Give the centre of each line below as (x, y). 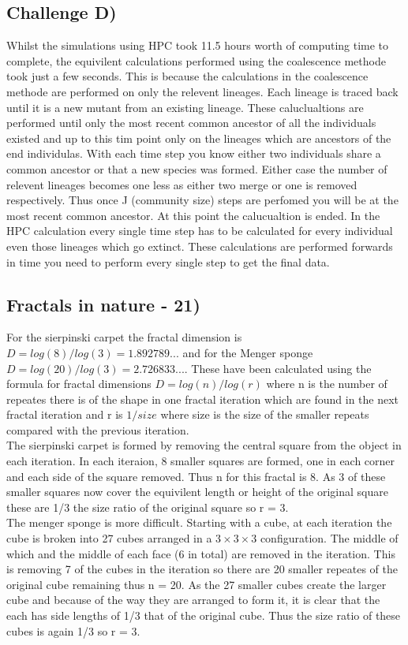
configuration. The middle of (329, 538)
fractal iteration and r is (65, 414)
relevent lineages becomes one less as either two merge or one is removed (182, 184)
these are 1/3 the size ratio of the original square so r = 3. (148, 507)
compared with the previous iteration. (98, 429)
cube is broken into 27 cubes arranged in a (109, 538)
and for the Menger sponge (248, 352)
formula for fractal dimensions (79, 384)
